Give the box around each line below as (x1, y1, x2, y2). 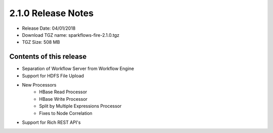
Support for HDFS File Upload (22, 73, 84, 79)
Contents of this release (9, 52, 87, 61)
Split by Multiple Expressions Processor (39, 103, 122, 109)
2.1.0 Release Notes (9, 8, 94, 19)
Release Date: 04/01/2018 (22, 25, 76, 31)
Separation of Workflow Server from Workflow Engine (22, 65, 134, 72)
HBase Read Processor (39, 89, 87, 95)
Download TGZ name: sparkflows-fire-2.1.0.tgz (22, 32, 120, 38)
